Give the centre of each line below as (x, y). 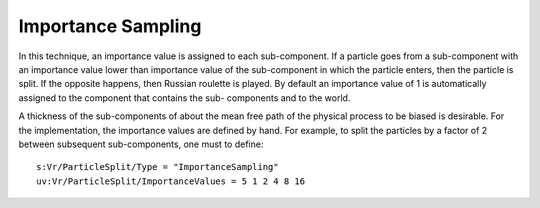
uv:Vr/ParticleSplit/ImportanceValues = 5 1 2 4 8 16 (170, 181)
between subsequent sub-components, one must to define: (141, 144)
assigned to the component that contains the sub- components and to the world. (184, 97)
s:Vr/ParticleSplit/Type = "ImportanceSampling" (157, 167)
